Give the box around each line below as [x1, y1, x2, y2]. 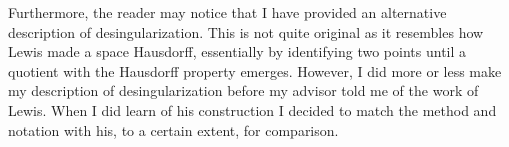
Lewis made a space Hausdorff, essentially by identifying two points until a [8, 41, 467, 62]
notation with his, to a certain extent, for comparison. [8, 119, 339, 140]
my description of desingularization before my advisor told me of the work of [8, 80, 479, 101]
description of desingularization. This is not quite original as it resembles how [8, 21, 484, 42]
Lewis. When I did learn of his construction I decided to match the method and [8, 99, 497, 120]
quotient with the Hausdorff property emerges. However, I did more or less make [8, 60, 502, 81]
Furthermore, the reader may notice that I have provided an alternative [8, 2, 447, 22]
